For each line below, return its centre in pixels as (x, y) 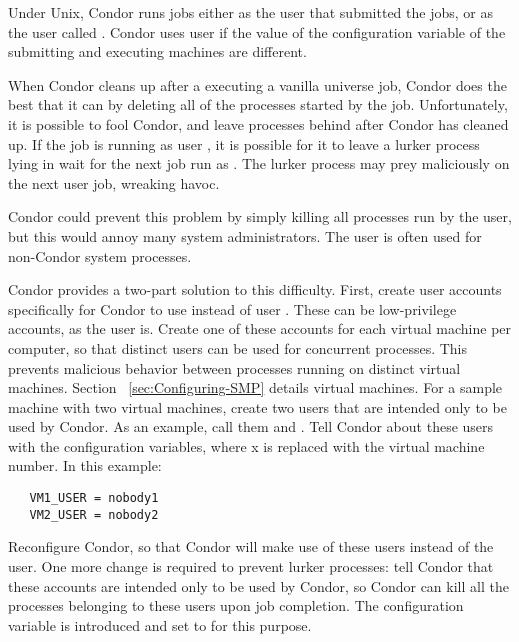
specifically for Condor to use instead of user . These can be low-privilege (232, 308)
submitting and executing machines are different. (157, 51)
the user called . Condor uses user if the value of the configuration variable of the (257, 31)
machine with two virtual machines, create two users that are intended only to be (257, 406)
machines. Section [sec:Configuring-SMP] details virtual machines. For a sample (255, 387)
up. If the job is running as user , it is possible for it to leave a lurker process (244, 143)
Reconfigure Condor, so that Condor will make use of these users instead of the (251, 546)
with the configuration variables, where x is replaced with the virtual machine (246, 445)
